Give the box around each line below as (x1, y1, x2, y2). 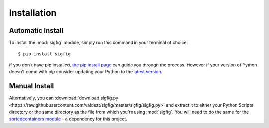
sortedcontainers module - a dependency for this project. (9, 116, 127, 122)
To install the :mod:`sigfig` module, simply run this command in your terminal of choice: (9, 40, 188, 46)
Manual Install (9, 82, 54, 90)
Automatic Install (9, 26, 64, 35)
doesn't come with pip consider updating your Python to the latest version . (9, 69, 163, 75)
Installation (9, 7, 57, 18)
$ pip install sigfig (18, 51, 71, 57)
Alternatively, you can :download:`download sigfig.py (9, 95, 119, 101)
